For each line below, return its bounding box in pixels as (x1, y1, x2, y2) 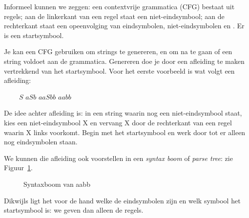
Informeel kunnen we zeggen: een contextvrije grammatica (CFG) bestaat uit (4, 1, 235, 11)
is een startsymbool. (4, 30, 64, 40)
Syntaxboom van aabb (23, 178, 90, 189)
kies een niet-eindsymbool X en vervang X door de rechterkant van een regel (4, 117, 232, 127)
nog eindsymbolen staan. (4, 137, 78, 147)
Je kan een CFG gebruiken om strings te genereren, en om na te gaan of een (4, 46, 232, 57)
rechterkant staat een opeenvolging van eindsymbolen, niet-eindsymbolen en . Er (4, 20, 245, 31)
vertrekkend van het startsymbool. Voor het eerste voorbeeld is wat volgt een (4, 65, 235, 76)
